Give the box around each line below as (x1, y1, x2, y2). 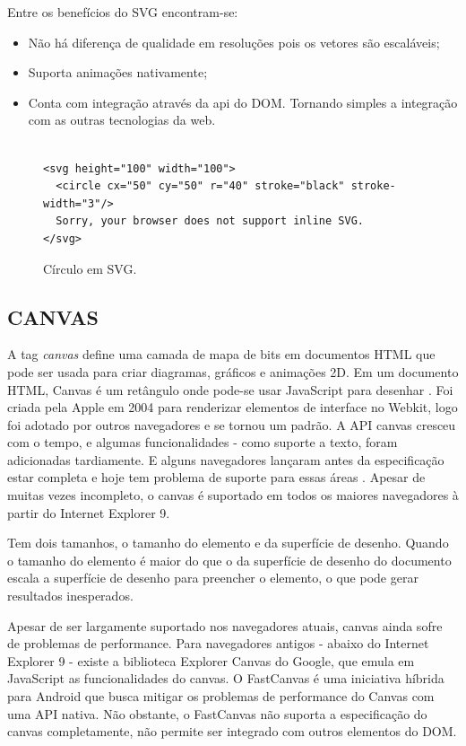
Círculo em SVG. (43, 259, 137, 277)
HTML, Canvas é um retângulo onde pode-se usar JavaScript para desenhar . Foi (7, 380, 453, 399)
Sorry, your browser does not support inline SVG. (56, 215, 364, 228)
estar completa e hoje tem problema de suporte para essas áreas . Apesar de (7, 468, 426, 487)
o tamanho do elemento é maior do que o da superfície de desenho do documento (7, 550, 452, 569)
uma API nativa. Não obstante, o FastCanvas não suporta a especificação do (7, 704, 427, 723)
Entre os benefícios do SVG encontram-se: (7, 3, 238, 21)
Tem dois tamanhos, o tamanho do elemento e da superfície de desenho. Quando (7, 533, 449, 552)
